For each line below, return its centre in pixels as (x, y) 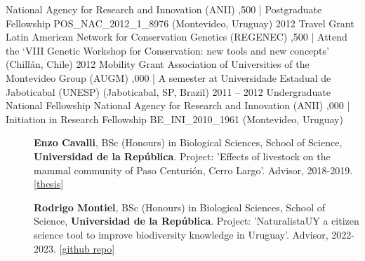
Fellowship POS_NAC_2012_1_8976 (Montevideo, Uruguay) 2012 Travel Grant (180, 23)
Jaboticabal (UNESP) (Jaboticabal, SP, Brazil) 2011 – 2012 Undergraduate (168, 91)
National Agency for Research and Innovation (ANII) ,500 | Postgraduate (164, 9)
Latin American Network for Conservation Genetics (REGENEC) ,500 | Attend (177, 37)
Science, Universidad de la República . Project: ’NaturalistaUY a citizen (197, 221)
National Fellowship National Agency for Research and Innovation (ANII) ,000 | (178, 105)
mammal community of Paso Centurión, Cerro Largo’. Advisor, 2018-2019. (193, 170)
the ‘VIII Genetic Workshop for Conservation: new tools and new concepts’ (167, 50)
